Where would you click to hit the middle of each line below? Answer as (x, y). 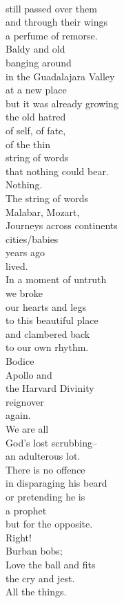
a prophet (26, 510)
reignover (25, 401)
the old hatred (36, 117)
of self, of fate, (36, 130)
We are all (27, 429)
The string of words (47, 198)
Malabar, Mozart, (43, 211)
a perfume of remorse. (52, 35)
